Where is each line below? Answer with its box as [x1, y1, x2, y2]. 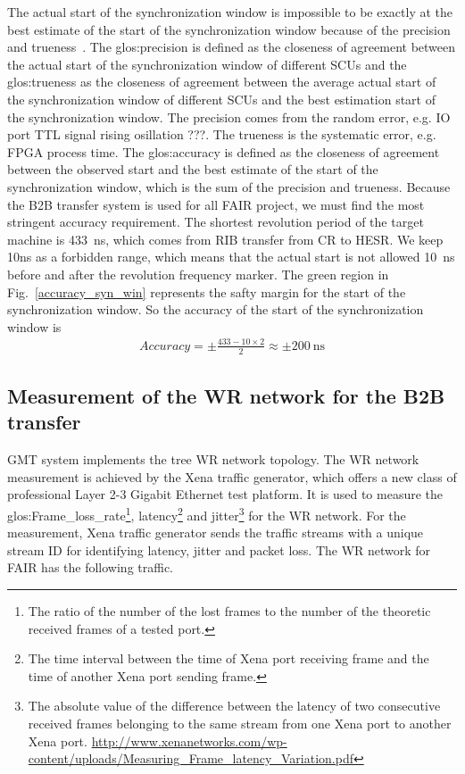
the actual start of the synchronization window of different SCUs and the [7, 54, 407, 73]
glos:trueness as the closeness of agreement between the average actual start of [7, 72, 436, 91]
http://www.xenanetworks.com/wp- [91, 731, 287, 750]
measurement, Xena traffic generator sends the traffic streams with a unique [7, 523, 424, 542]
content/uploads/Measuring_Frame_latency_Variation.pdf [28, 749, 353, 768]
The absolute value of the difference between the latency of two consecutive [28, 696, 441, 715]
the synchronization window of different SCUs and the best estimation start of [7, 89, 436, 108]
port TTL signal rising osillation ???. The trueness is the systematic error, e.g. [7, 125, 436, 144]
